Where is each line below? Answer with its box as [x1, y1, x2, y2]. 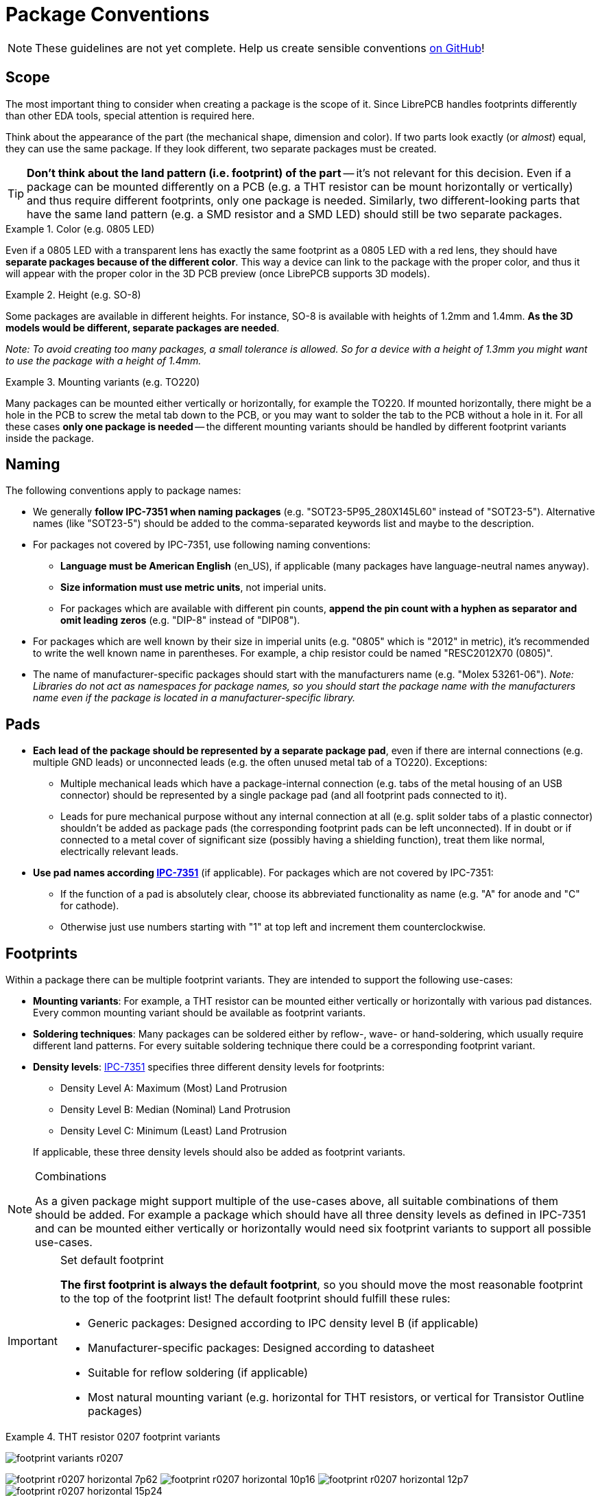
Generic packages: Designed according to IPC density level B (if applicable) [87, 1316, 479, 1331]
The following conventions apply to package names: [5, 484, 241, 497]
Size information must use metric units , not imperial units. [60, 581, 326, 594]
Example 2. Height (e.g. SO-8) [5, 288, 141, 301]
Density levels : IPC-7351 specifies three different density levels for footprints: [33, 1061, 385, 1073]
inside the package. [5, 432, 94, 444]
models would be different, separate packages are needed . [5, 321, 280, 334]
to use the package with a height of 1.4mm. [5, 354, 202, 366]
